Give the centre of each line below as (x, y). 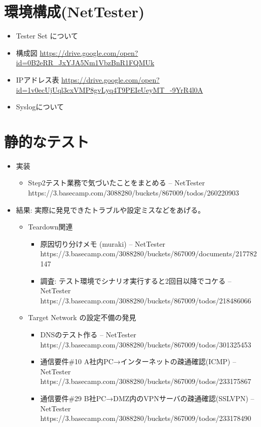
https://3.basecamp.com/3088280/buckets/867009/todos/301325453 (146, 344)
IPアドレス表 (38, 79)
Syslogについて (40, 107)
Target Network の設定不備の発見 (82, 317)
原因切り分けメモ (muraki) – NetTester (103, 243)
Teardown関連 (50, 227)
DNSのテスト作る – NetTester (88, 334)
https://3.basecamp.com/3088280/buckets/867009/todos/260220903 (134, 192)
